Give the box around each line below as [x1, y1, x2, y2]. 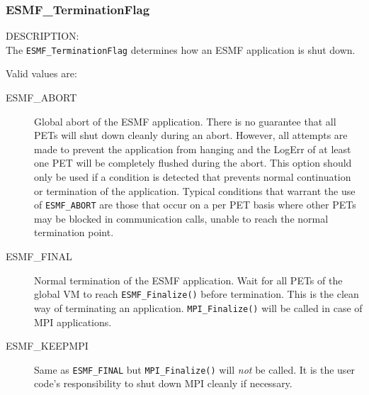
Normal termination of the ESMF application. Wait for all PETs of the [34, 272, 343, 287]
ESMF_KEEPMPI [6, 338, 89, 353]
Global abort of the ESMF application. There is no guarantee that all [34, 113, 336, 128]
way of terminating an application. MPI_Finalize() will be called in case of [34, 300, 363, 315]
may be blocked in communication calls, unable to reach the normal [34, 211, 329, 226]
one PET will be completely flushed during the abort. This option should [34, 155, 352, 170]
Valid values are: [6, 66, 77, 81]
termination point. [34, 225, 114, 240]
